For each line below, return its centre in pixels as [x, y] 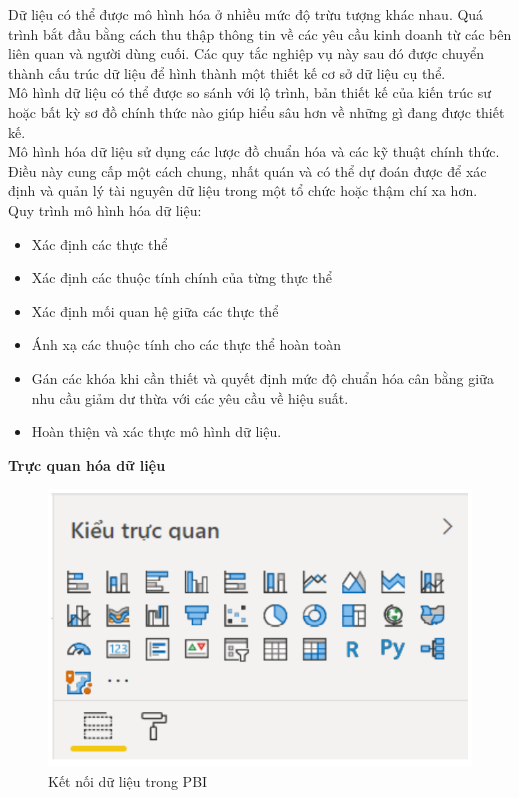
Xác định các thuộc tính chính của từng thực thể [182, 277]
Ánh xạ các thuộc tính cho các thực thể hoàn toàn [186, 344]
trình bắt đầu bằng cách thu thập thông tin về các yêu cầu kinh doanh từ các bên [260, 33]
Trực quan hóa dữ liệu [87, 464]
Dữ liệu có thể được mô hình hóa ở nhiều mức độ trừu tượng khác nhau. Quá [246, 14]
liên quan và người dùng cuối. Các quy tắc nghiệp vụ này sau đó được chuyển [246, 53]
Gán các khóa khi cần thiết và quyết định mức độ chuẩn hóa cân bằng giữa [262, 377]
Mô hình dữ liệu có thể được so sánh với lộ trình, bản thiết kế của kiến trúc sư [249, 92]
